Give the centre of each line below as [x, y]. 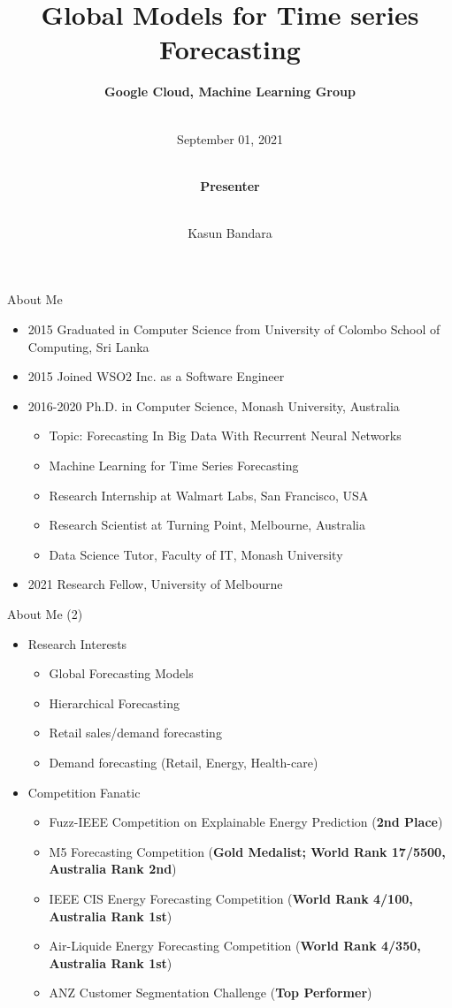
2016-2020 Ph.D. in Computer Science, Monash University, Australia [214, 405]
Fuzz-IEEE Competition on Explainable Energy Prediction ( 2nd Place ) [246, 822]
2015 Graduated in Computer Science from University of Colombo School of [234, 329]
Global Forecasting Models [121, 673]
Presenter [230, 185]
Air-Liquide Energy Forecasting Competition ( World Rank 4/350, [235, 946]
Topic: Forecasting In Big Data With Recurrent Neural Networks [225, 435]
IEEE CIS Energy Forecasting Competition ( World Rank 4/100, [231, 898]
